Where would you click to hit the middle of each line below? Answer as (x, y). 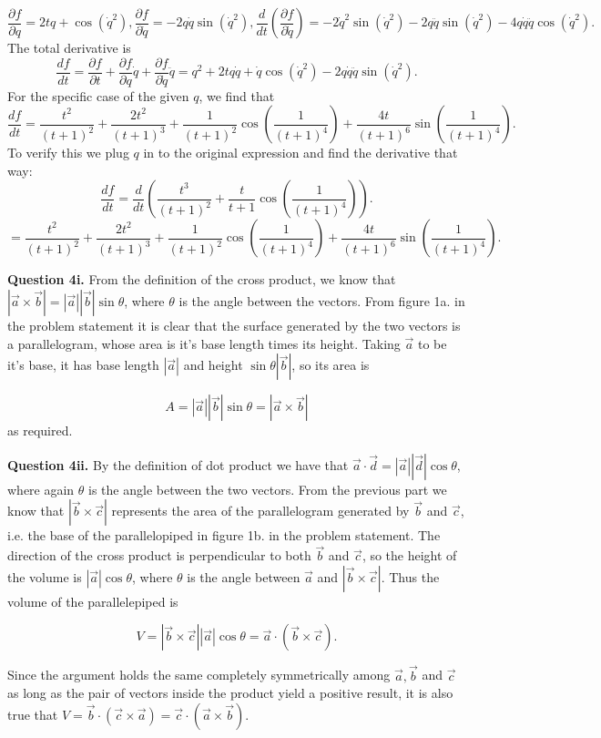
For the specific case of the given (98, 95)
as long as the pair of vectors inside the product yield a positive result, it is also (230, 693)
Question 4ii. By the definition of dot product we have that (178, 464)
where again (41, 489)
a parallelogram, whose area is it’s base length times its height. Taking (204, 343)
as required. (40, 430)
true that (33, 714)
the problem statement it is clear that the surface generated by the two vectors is (234, 326)
